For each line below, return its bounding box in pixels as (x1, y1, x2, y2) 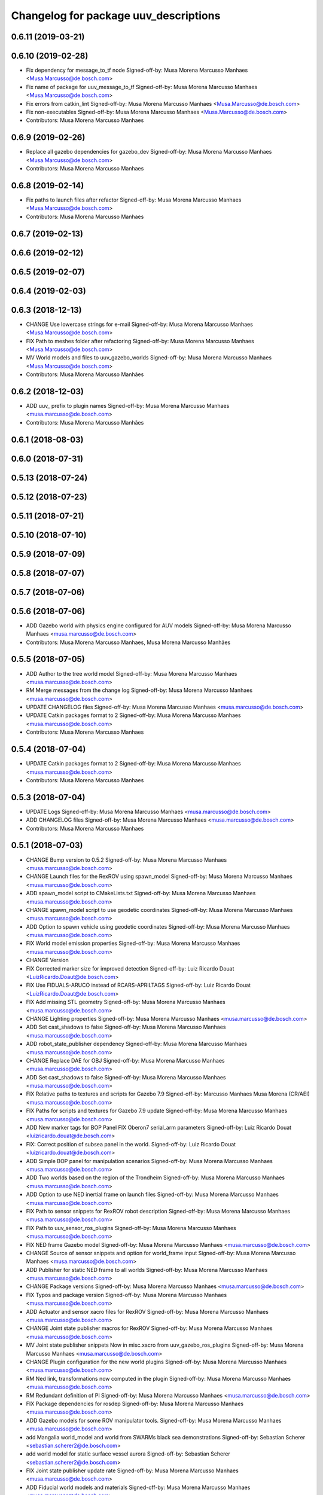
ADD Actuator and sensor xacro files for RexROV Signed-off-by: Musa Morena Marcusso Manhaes (26, 1308, 269, 1315)
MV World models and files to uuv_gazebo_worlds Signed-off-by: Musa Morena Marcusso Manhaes (26, 354, 272, 361)
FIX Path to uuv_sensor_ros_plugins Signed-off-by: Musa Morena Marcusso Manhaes (26, 1224, 236, 1231)
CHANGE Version (26, 957, 69, 964)
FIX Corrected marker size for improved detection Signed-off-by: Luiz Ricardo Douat (26, 965, 234, 972)
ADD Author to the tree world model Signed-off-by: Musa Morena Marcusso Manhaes (26, 670, 237, 677)
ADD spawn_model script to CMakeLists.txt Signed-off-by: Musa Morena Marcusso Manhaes (26, 890, 256, 897)
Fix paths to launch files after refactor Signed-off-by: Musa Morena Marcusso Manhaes (26, 196, 242, 203)
